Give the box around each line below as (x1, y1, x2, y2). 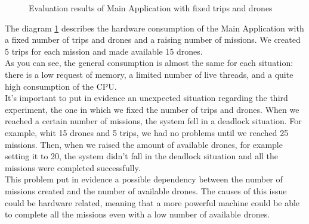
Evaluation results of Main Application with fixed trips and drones (29, 2, 273, 14)
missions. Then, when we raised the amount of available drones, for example (5, 138, 283, 150)
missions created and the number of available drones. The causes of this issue (5, 184, 287, 197)
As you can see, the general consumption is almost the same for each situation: (5, 56, 293, 69)
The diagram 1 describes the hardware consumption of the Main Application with (5, 21, 304, 34)
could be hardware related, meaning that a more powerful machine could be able (5, 196, 300, 209)
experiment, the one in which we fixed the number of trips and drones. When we (5, 103, 299, 115)
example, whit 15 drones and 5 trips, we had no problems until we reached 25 (5, 126, 289, 138)
